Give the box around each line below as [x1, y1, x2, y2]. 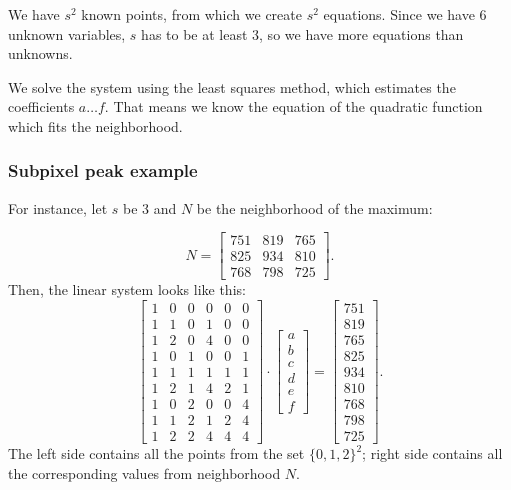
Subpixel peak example [8, 158, 198, 183]
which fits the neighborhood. [8, 115, 183, 136]
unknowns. [8, 43, 73, 64]
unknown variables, [8, 23, 126, 44]
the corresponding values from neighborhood [8, 462, 281, 483]
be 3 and [123, 197, 177, 218]
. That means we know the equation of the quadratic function [104, 96, 483, 117]
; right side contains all [362, 443, 503, 464]
